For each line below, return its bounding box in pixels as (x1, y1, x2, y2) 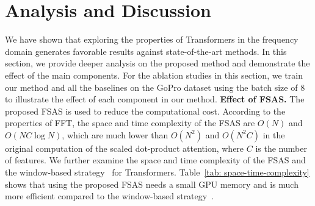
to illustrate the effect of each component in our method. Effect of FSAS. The (5, 93, 305, 105)
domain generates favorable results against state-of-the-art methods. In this (5, 44, 287, 57)
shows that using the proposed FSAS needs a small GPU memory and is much (5, 177, 299, 190)
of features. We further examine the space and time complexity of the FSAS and (5, 154, 306, 166)
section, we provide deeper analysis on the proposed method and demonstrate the (5, 57, 310, 69)
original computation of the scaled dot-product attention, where (5, 141, 244, 154)
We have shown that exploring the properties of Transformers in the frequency (5, 33, 299, 46)
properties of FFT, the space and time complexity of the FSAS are (5, 116, 255, 129)
